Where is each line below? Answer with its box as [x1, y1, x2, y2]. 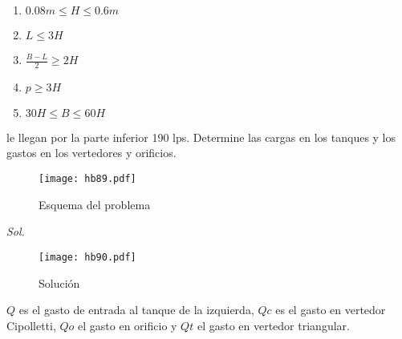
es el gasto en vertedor [275, 301, 386, 318]
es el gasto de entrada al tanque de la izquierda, [18, 301, 254, 318]
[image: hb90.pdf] [39, 251, 136, 263]
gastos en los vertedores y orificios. [6, 144, 177, 161]
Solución [39, 274, 80, 291]
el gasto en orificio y [78, 317, 177, 333]
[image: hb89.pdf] [39, 173, 136, 185]
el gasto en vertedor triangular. [197, 317, 350, 333]
